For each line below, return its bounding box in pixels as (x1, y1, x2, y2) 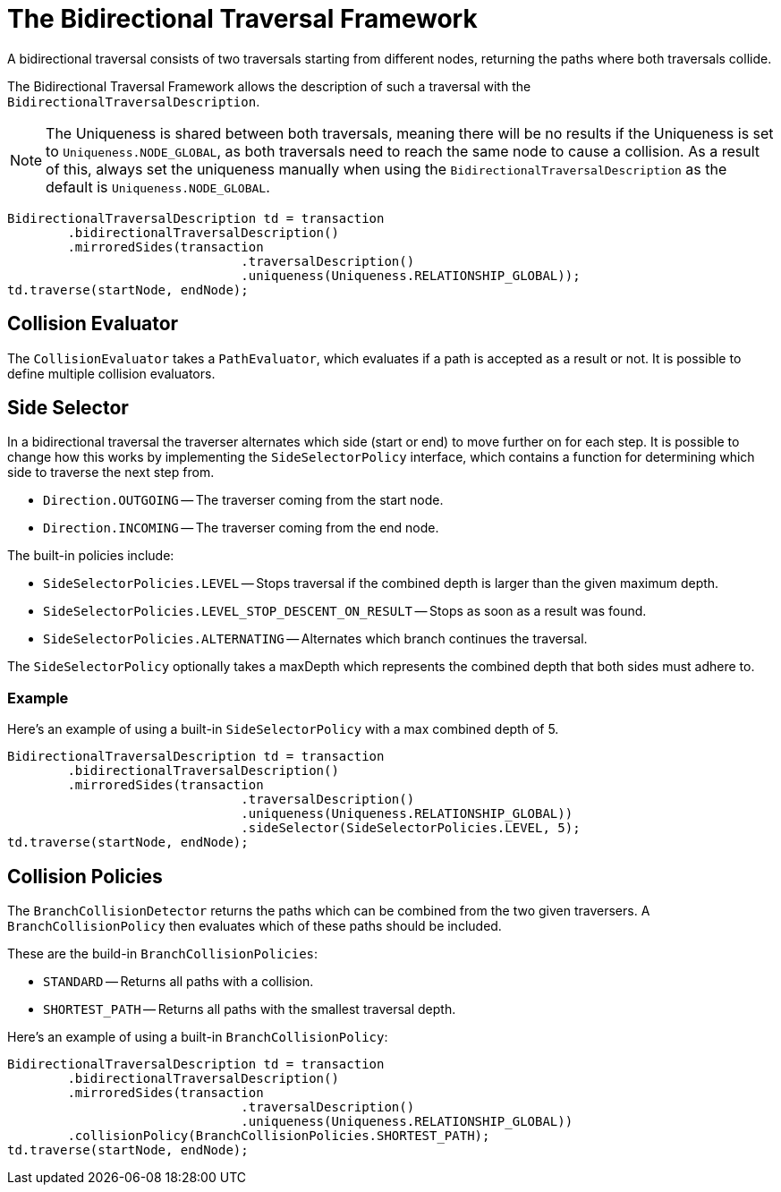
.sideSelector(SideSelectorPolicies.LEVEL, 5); (241, 821, 581, 836)
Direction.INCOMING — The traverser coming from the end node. (43, 520, 439, 536)
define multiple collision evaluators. (7, 365, 216, 381)
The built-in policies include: (7, 548, 174, 564)
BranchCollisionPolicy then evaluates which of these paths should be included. (7, 918, 502, 934)
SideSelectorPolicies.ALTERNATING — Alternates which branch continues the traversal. (43, 631, 588, 647)
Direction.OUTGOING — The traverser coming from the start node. (43, 492, 444, 508)
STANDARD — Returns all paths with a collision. (43, 974, 314, 990)
